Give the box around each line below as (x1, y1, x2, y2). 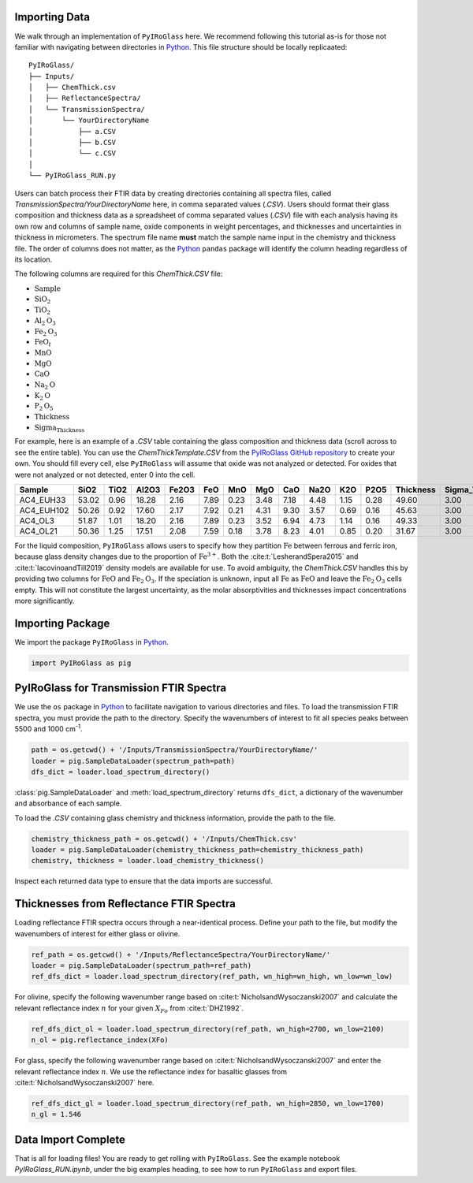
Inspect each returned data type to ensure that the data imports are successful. (14, 876, 274, 886)
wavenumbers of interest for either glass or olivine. (14, 928, 181, 938)
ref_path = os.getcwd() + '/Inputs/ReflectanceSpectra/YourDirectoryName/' (31, 950, 331, 959)
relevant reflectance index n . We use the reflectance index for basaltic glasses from (14, 1066, 288, 1076)
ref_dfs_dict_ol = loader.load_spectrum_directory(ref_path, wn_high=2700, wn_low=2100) (31, 1025, 385, 1033)
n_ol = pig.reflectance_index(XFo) (31, 1036, 169, 1044)
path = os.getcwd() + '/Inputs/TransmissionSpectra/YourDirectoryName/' (31, 746, 318, 754)
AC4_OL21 (19, 526, 58, 536)
